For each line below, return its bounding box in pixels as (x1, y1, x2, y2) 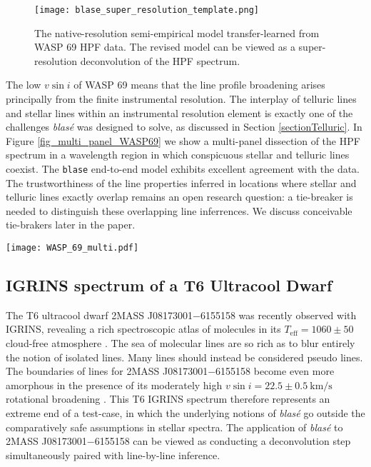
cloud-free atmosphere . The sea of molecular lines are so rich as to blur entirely (6, 336, 355, 351)
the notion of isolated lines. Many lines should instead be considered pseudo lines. (6, 349, 363, 364)
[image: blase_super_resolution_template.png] (34, 5, 259, 15)
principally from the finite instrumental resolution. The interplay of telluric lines (6, 91, 357, 106)
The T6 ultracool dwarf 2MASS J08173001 (6, 307, 193, 322)
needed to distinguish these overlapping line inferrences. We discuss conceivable (6, 203, 352, 218)
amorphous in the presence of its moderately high (6, 377, 223, 392)
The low (6, 77, 41, 92)
